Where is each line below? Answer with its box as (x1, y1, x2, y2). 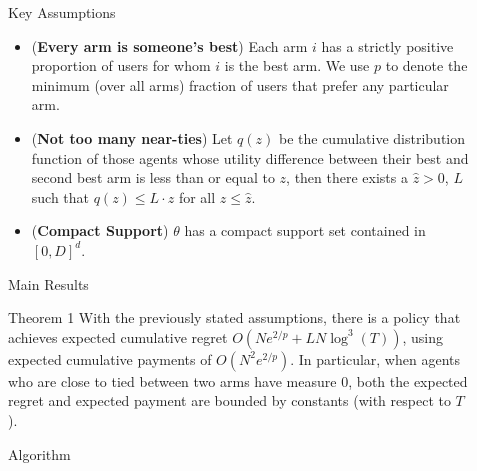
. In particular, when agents (290, 348, 460, 369)
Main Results (8, 273, 89, 294)
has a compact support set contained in (184, 220, 426, 241)
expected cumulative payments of (8, 348, 212, 369)
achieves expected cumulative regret (8, 326, 228, 347)
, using (402, 326, 444, 347)
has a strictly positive (321, 35, 454, 56)
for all (178, 186, 216, 207)
